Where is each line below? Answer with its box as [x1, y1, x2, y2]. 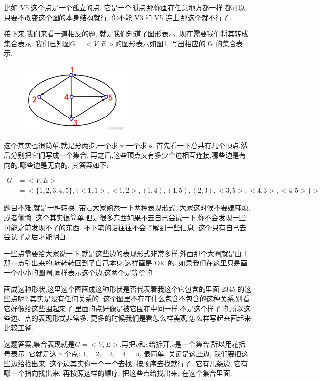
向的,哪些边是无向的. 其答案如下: [4, 159, 109, 170]
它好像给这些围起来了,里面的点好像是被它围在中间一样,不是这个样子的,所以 [4, 303, 244, 313]
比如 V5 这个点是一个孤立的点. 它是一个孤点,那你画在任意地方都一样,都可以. [4, 2, 248, 12]
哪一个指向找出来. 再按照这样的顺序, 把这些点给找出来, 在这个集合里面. [4, 368, 232, 378]
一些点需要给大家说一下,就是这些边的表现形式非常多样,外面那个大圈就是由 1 [4, 248, 248, 258]
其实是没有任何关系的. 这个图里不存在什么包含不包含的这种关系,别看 [30, 293, 250, 304]
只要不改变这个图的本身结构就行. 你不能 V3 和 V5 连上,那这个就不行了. [4, 12, 231, 22]
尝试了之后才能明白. [4, 232, 68, 242]
